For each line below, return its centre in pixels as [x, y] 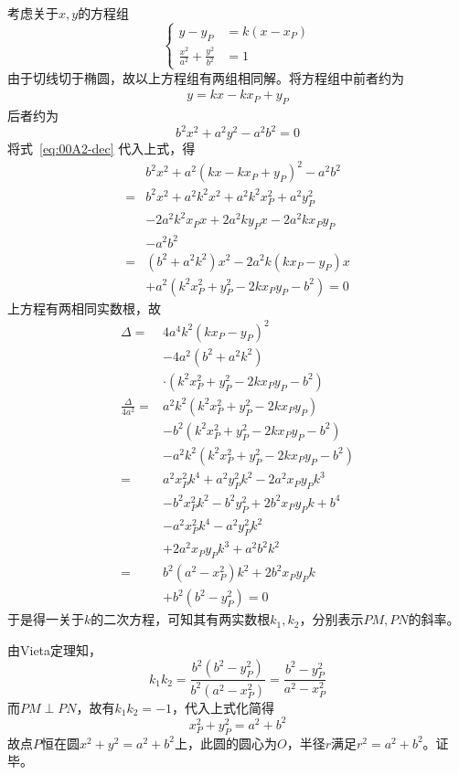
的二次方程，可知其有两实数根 [181, 619]
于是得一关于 [46, 619]
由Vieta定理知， [55, 649]
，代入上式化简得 [224, 707]
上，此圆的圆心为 [225, 743]
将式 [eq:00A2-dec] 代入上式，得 [101, 149]
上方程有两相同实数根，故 [84, 308]
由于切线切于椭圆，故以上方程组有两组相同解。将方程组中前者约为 [206, 77]
